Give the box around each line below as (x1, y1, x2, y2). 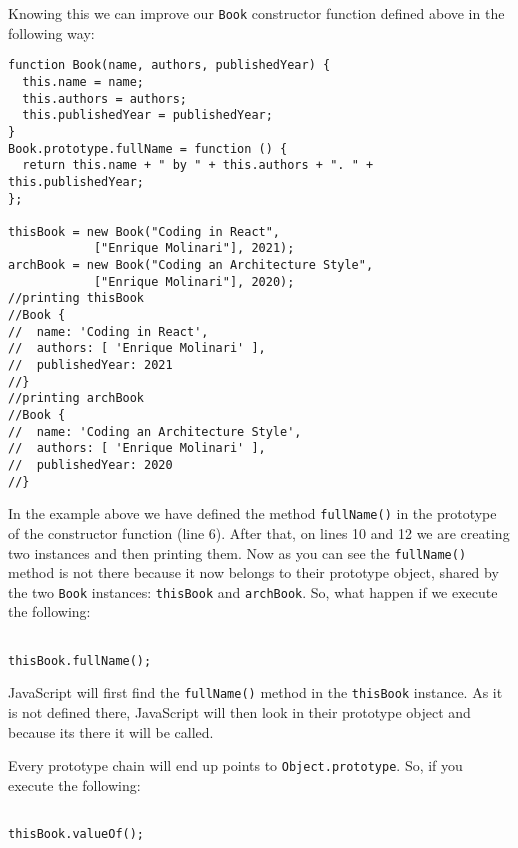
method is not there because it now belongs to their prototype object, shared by (8, 562, 499, 583)
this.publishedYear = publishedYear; (22, 108, 273, 123)
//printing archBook (8, 391, 145, 406)
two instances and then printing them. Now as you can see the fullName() (8, 542, 467, 563)
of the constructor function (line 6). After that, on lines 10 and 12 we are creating (8, 522, 510, 543)
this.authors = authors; (22, 91, 187, 106)
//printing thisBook (8, 291, 145, 306)
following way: (8, 22, 95, 43)
